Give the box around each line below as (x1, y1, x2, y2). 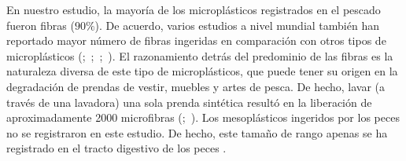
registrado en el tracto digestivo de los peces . (6, 140, 227, 156)
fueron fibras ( (6, 16, 75, 33)
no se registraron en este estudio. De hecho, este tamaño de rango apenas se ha (6, 124, 388, 141)
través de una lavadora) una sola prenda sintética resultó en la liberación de (6, 93, 372, 110)
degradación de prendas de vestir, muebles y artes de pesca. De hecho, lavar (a (6, 78, 385, 94)
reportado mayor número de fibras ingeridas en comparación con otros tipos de (6, 32, 386, 49)
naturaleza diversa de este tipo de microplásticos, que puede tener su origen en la (6, 63, 398, 79)
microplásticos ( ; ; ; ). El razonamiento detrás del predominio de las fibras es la (6, 47, 393, 64)
